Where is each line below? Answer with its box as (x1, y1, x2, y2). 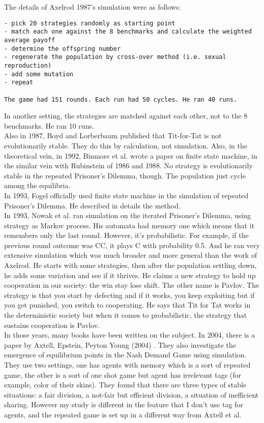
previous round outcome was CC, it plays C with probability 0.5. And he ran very (4, 239, 260, 250)
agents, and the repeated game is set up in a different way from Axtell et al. (4, 409, 242, 419)
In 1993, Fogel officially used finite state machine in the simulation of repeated (4, 190, 249, 200)
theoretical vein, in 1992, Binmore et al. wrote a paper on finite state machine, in (4, 150, 257, 161)
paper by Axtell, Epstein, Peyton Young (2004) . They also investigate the (4, 339, 237, 350)
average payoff (4, 36, 55, 44)
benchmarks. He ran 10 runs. (4, 120, 94, 131)
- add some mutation (4, 70, 74, 78)
